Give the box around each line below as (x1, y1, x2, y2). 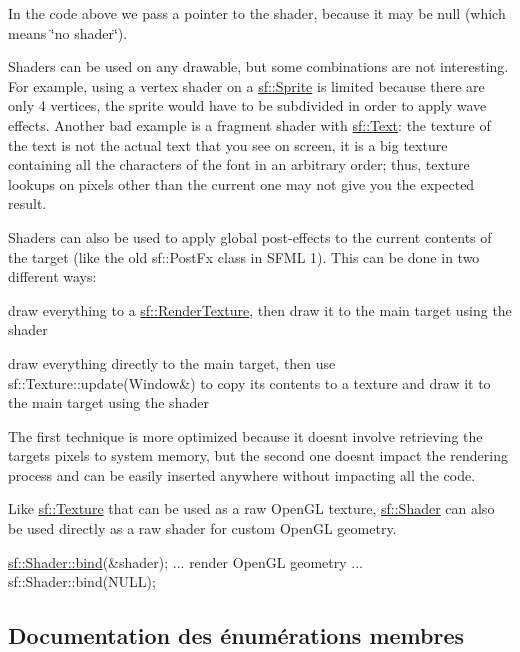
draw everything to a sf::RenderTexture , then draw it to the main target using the (8, 299, 512, 320)
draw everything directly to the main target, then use (8, 352, 336, 373)
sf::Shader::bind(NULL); (8, 571, 156, 592)
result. (8, 193, 47, 214)
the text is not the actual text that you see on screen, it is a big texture (8, 134, 448, 155)
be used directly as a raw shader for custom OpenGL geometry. (8, 518, 397, 539)
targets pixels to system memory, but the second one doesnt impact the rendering (8, 445, 508, 466)
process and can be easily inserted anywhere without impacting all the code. (8, 464, 476, 485)
